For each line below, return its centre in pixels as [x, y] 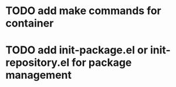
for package [102, 63]
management [38, 75]
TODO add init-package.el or [77, 50]
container [30, 23]
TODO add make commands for [84, 11]
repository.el [38, 63]
